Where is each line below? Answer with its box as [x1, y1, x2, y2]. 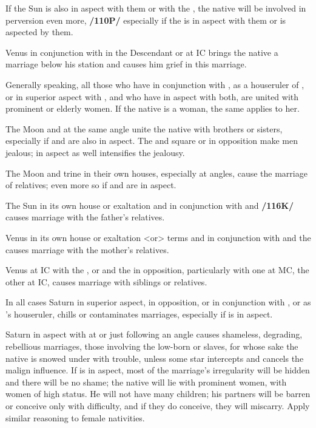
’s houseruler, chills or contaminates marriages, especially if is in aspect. [5, 307, 273, 320]
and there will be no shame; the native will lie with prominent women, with [5, 375, 287, 388]
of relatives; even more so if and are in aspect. [5, 178, 176, 191]
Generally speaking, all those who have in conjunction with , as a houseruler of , [5, 78, 304, 90]
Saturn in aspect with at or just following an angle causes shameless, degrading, [5, 328, 303, 341]
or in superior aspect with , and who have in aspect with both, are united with [5, 90, 299, 103]
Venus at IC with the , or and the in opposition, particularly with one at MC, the [5, 263, 309, 276]
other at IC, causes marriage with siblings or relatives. [5, 275, 207, 288]
